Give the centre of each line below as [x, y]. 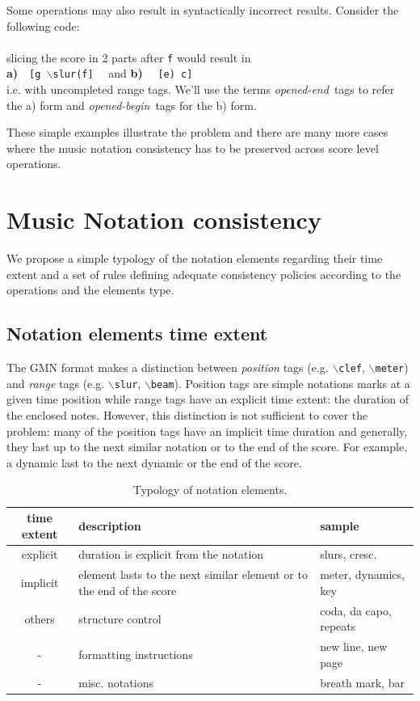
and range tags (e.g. [56, 383]
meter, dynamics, [362, 574]
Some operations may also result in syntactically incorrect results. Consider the [203, 10]
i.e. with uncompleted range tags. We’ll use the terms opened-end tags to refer [201, 89]
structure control [120, 618]
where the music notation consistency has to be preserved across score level [193, 148]
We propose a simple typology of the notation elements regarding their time [195, 258]
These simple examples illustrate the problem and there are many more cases [197, 132]
